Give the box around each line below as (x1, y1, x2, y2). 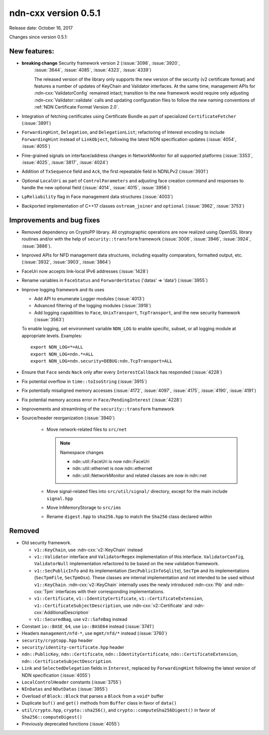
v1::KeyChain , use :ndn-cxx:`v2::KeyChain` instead (34, 547, 143, 553)
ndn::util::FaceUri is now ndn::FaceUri (72, 458, 149, 464)
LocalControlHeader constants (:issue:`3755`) (21, 679, 122, 685)
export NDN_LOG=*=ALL (30, 344, 83, 350)
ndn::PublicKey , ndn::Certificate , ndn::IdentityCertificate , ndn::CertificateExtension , (21, 651, 238, 657)
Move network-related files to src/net (46, 426, 127, 432)
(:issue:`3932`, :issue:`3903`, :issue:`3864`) (21, 259, 111, 265)
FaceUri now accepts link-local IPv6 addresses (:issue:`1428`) (21, 268, 149, 274)
